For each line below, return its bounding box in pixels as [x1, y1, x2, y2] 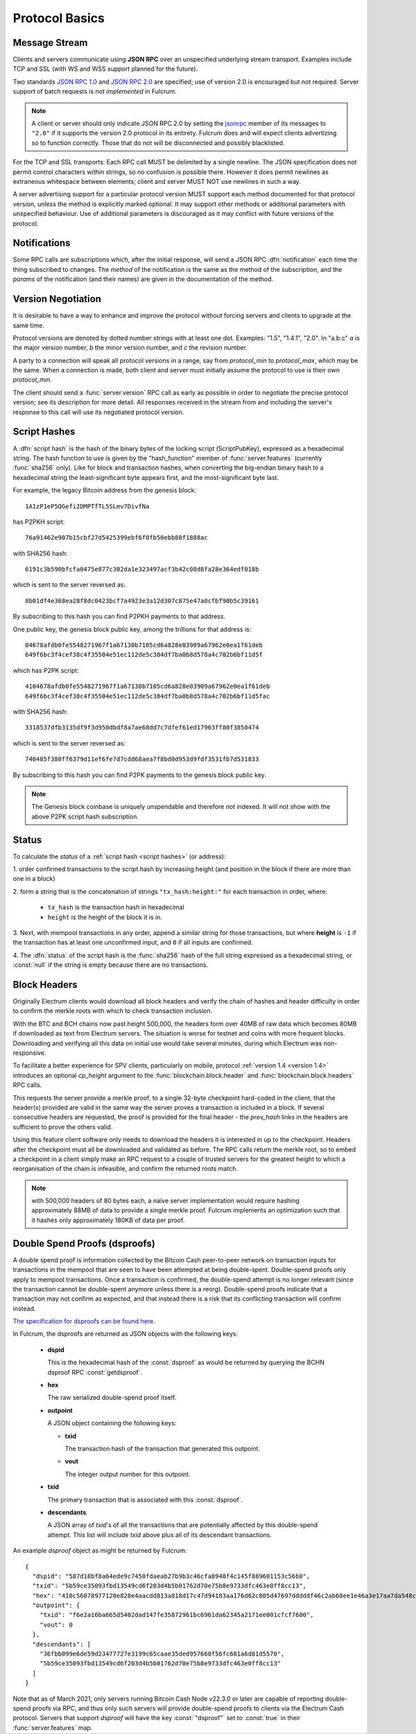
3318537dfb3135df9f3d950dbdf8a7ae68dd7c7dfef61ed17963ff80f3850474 [25, 723, 259, 732]
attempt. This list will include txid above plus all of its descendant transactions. [47, 1530, 272, 1539]
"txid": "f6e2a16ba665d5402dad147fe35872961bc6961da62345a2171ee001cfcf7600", [39, 1611, 314, 1619]
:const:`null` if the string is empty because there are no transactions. [12, 961, 208, 969]
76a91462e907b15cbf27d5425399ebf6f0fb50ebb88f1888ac [25, 534, 208, 542]
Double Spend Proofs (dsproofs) [12, 1237, 155, 1249]
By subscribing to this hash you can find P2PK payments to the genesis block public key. [12, 771, 267, 779]
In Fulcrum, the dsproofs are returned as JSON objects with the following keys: [12, 1330, 239, 1338]
